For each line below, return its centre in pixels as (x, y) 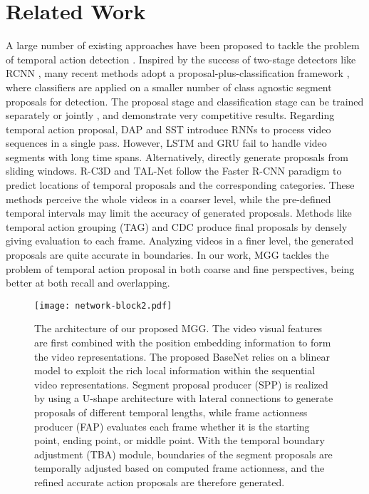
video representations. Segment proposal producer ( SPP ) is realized (181, 384)
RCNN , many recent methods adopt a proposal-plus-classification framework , (178, 73)
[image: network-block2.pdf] (103, 305)
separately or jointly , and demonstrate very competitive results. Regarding (170, 115)
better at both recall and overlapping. (88, 283)
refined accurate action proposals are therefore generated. (160, 482)
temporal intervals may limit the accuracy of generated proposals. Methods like (179, 213)
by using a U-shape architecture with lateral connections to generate (184, 398)
